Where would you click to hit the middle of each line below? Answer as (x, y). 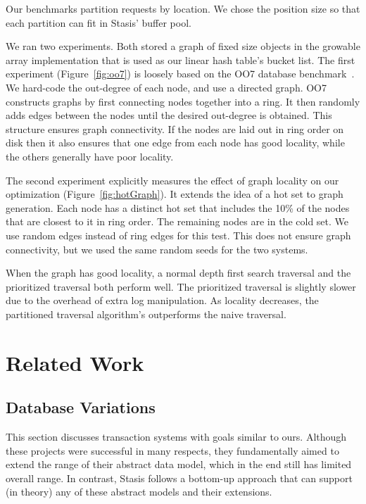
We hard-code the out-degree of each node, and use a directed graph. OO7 (166, 87)
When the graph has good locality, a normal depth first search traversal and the (178, 273)
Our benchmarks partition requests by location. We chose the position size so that (183, 8)
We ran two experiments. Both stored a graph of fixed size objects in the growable (183, 46)
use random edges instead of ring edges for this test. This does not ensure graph (178, 235)
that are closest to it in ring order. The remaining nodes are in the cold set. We (177, 221)
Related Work (75, 362)
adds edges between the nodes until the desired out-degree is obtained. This (169, 115)
